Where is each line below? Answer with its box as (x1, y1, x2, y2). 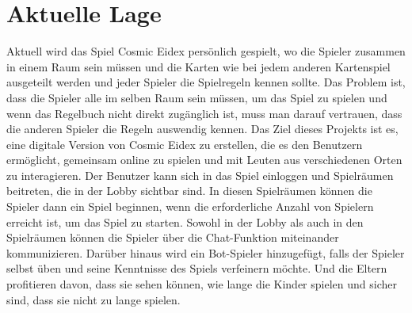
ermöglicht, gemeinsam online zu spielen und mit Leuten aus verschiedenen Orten (6, 151, 402, 168)
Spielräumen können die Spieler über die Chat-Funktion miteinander (6, 229, 339, 246)
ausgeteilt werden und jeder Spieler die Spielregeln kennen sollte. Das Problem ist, (6, 74, 406, 90)
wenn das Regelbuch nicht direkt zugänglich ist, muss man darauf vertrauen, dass (6, 105, 402, 121)
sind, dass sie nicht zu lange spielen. (6, 291, 181, 307)
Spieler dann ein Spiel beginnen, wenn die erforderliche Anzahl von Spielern (6, 198, 374, 215)
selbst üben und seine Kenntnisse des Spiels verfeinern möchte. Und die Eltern (6, 260, 387, 277)
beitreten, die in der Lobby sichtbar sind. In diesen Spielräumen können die (6, 182, 372, 199)
